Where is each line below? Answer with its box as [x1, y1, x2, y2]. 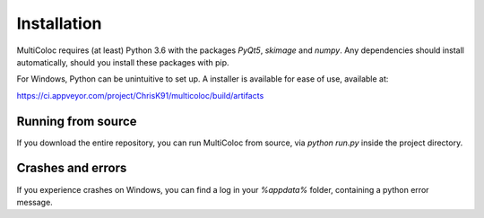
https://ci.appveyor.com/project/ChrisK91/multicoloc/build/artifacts [16, 90, 264, 100]
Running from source [16, 113, 138, 129]
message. [16, 196, 53, 207]
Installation [16, 13, 102, 33]
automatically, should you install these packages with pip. [16, 57, 229, 67]
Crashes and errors [16, 161, 127, 176]
